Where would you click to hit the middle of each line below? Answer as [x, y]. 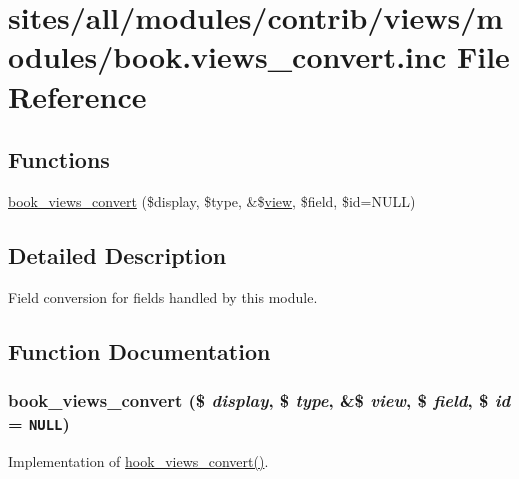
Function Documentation [139, 350]
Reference [77, 95]
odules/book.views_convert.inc [227, 56]
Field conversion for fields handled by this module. [163, 296]
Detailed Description [117, 254]
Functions [59, 159]
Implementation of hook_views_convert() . [138, 460]
